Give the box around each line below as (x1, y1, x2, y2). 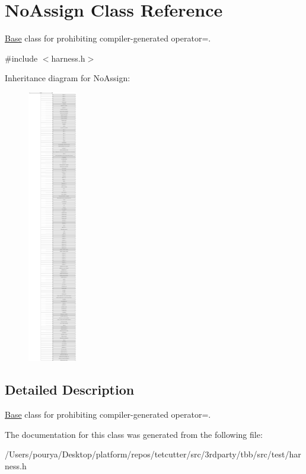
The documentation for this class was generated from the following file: (5, 428, 263, 440)
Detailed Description (5, 380, 135, 399)
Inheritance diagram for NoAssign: (5, 72, 130, 84)
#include (5, 52, 38, 64)
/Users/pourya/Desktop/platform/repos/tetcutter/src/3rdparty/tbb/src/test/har (5, 448, 301, 460)
